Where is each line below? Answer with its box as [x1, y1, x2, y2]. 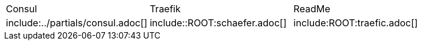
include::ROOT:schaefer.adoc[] [149, 17, 287, 29]
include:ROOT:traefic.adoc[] [293, 17, 418, 29]
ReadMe [293, 3, 331, 15]
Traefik [149, 3, 181, 15]
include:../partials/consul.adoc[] [6, 17, 148, 29]
